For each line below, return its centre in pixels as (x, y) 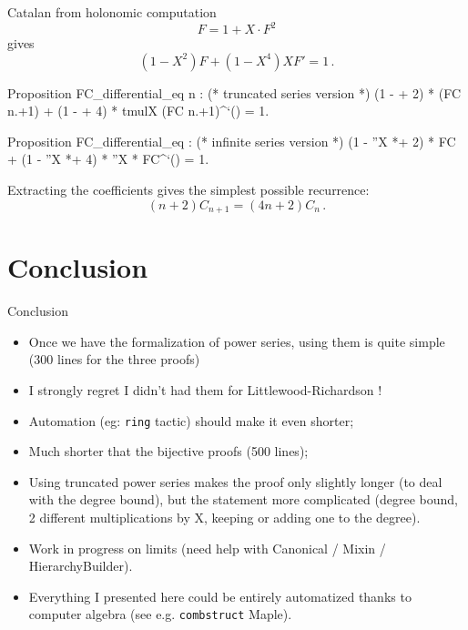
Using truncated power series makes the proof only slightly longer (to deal (235, 481)
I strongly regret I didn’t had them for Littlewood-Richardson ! (205, 390)
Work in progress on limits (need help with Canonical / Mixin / (207, 548)
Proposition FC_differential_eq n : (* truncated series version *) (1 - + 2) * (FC (234, 92)
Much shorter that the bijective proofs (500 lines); (168, 451)
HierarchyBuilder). (81, 566)
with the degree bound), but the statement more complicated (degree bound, (243, 499)
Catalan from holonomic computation (112, 12)
